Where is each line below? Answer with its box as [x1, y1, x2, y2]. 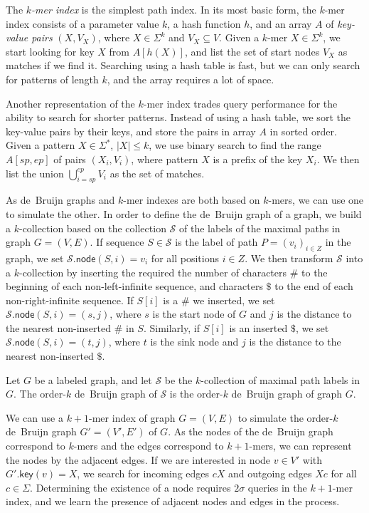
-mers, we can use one [268, 192, 364, 207]
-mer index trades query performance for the [143, 95, 338, 110]
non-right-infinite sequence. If [6, 292, 134, 307]
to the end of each [274, 279, 353, 294]
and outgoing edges [228, 466, 312, 481]
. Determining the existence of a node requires [30, 480, 231, 494]
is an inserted [229, 320, 288, 335]
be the [164, 372, 193, 387]
